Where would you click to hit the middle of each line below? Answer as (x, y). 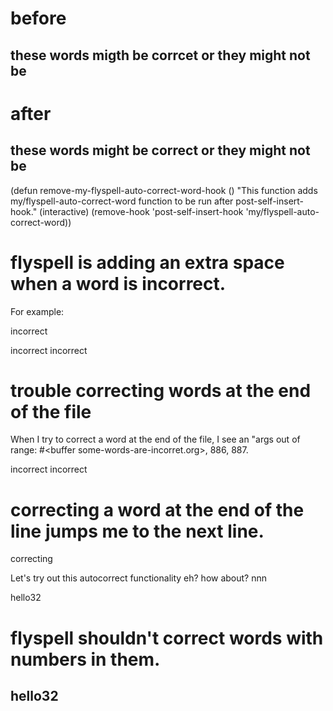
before (38, 18)
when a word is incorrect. (118, 283)
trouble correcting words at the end (161, 390)
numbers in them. (85, 659)
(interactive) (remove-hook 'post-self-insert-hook (141, 211)
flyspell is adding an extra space (147, 262)
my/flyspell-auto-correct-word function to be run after (122, 201)
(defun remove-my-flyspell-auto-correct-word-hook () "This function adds (164, 190)
